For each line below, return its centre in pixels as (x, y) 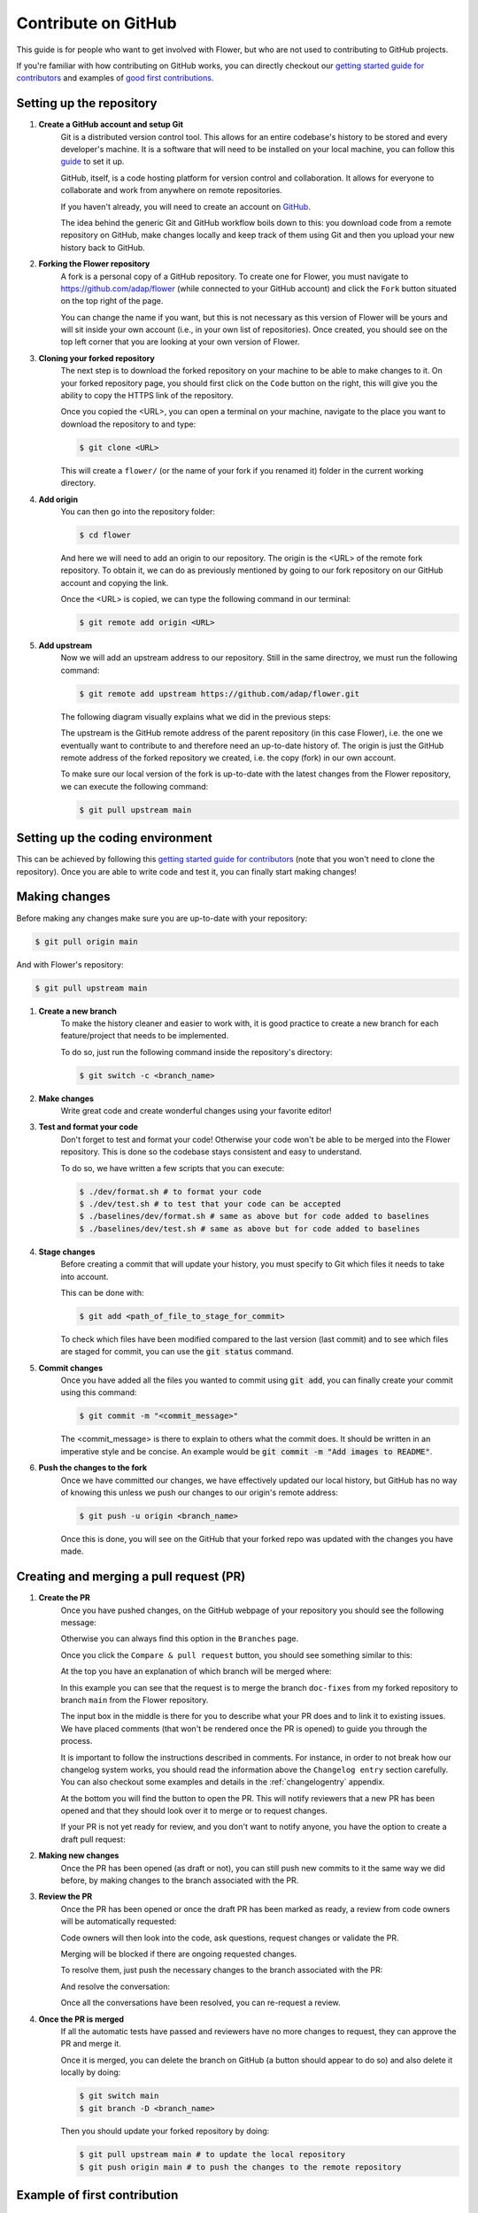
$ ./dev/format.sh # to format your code (170, 1191)
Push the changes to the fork (93, 1468)
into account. (85, 1276)
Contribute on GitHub (96, 23)
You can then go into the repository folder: (138, 511)
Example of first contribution (97, 2195)
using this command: (99, 1392)
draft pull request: (93, 1839)
